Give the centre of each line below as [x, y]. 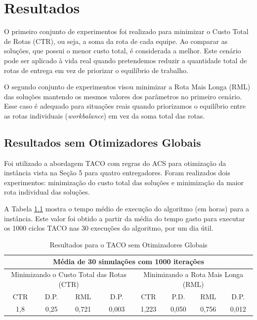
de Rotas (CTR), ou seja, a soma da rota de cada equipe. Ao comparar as [116, 41]
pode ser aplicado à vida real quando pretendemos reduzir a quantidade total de [126, 60]
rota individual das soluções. [47, 192]
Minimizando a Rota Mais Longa [193, 274]
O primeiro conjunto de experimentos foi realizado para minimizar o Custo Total [126, 31]
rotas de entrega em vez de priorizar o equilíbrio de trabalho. [96, 70]
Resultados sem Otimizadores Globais [103, 142]
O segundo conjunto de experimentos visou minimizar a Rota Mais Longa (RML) [127, 87]
